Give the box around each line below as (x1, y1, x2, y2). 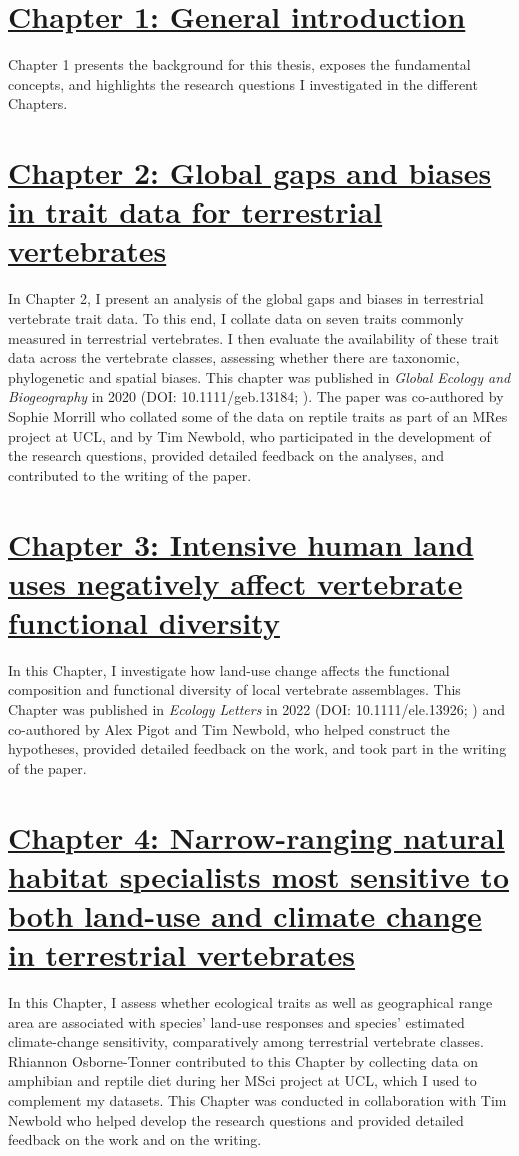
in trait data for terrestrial (8, 191, 383, 232)
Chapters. (8, 93, 68, 114)
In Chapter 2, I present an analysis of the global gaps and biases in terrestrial (8, 288, 484, 309)
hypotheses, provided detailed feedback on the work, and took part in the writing (8, 738, 507, 759)
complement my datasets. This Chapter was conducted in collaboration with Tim (8, 1090, 507, 1111)
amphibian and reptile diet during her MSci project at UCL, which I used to (8, 1070, 477, 1091)
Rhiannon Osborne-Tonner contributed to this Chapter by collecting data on (8, 1050, 478, 1071)
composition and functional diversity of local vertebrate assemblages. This (8, 679, 461, 700)
